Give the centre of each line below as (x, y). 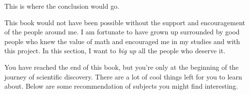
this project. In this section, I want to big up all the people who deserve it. (115, 51)
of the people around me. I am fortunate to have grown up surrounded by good (122, 32)
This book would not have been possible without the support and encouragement (125, 22)
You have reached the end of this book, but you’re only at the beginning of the (122, 67)
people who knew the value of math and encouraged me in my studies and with (122, 41)
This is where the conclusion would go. (62, 6)
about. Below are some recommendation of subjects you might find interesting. (121, 86)
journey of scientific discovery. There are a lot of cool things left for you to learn (123, 76)
